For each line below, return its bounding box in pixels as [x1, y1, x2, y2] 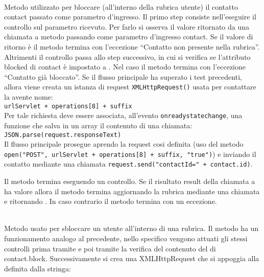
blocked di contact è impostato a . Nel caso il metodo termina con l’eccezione [4, 61, 246, 72]
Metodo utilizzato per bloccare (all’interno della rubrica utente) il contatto [4, 1, 238, 12]
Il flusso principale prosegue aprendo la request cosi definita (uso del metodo [4, 138, 244, 149]
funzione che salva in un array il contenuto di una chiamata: [4, 120, 193, 130]
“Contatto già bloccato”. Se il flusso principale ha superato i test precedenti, [4, 71, 242, 82]
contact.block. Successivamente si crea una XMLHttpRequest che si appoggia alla [4, 253, 259, 264]
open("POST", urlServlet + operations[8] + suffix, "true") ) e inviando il [4, 148, 256, 159]
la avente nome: [4, 91, 53, 102]
